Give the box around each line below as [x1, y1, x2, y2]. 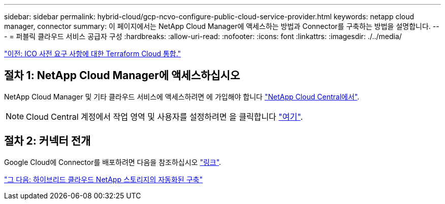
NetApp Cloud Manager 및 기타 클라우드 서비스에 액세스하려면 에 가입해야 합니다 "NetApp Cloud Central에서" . [4, 92, 360, 101]
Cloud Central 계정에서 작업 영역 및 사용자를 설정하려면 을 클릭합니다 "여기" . [26, 111, 303, 122]
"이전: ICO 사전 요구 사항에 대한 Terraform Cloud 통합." [4, 49, 181, 58]
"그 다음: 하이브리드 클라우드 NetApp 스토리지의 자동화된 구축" [4, 175, 203, 184]
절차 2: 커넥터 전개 [4, 134, 91, 148]
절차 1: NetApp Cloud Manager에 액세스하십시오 [4, 69, 240, 82]
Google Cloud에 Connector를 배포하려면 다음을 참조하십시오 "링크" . [4, 157, 221, 166]
